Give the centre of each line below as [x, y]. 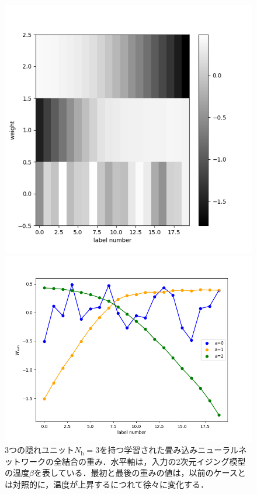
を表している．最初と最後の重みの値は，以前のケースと [140, 473]
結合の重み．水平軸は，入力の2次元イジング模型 [154, 461]
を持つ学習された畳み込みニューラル [169, 450]
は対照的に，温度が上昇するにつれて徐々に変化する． [107, 484]
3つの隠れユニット [39, 450]
